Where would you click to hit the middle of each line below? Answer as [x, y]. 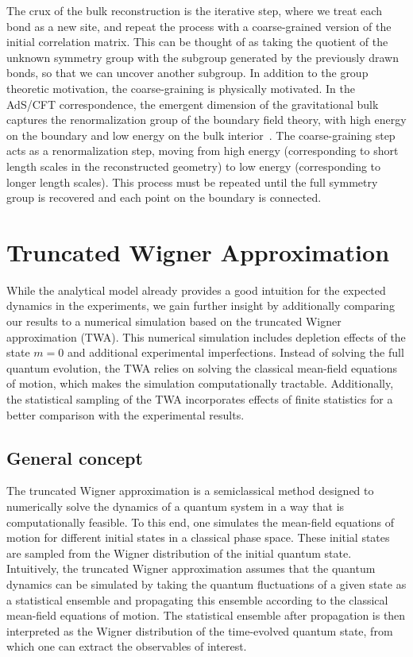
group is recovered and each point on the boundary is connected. [164, 197]
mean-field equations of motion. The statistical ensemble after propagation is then [206, 615]
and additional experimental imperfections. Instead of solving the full [235, 352]
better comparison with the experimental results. [125, 414]
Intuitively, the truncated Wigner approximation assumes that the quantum [191, 568]
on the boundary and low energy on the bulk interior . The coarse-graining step [201, 135]
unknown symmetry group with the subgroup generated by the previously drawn [203, 57]
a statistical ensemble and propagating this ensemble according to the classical [197, 599]
